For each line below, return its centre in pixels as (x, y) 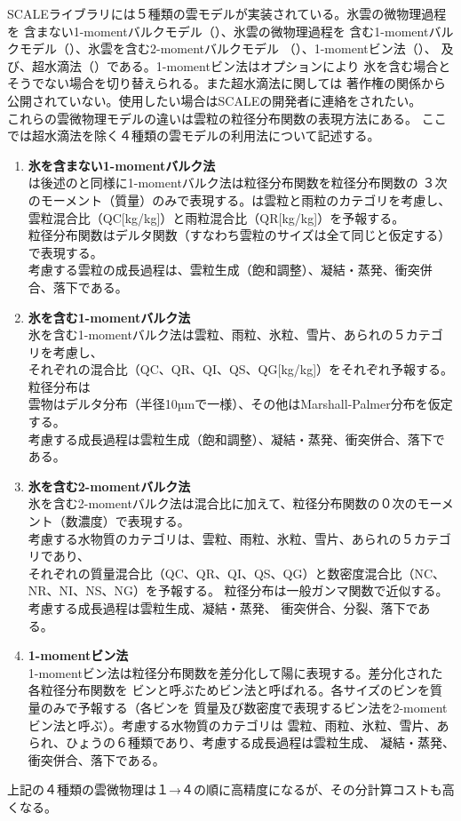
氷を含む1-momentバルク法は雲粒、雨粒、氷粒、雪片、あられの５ (217, 335)
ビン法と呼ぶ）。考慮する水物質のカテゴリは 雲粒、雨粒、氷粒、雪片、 (232, 725)
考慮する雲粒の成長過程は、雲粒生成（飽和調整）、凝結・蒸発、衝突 (224, 270)
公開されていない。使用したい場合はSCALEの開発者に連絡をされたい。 (215, 100)
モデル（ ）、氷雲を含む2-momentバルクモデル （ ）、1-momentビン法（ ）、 (228, 48)
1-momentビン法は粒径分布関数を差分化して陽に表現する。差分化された (235, 672)
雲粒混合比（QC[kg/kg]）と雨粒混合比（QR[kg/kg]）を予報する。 (216, 217)
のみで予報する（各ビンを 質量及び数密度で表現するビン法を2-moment (244, 707)
